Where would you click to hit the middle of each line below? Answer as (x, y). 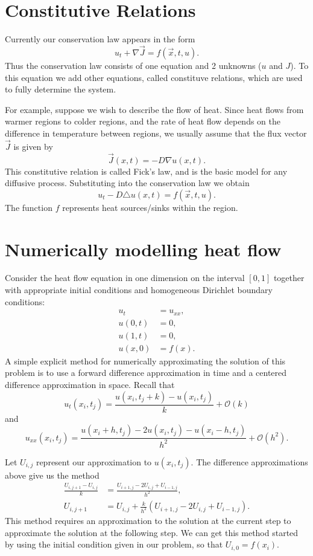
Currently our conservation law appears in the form (100, 39)
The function (29, 207)
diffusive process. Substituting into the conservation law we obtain (127, 183)
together (289, 278)
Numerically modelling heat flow (143, 249)
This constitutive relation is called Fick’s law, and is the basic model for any (146, 171)
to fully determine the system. (61, 89)
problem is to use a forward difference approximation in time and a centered (146, 373)
